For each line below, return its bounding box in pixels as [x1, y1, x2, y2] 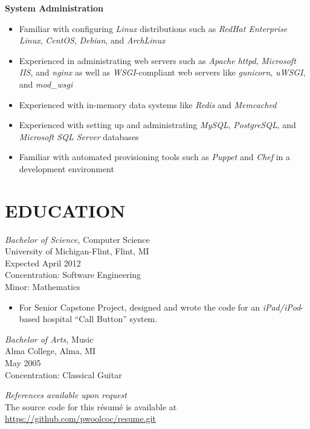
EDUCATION [5, 198, 126, 222]
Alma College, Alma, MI [5, 344, 96, 357]
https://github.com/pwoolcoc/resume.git [5, 412, 156, 425]
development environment [19, 162, 114, 175]
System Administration [5, 2, 103, 14]
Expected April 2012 [5, 256, 81, 269]
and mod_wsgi [19, 77, 73, 90]
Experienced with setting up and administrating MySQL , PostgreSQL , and [19, 118, 296, 131]
